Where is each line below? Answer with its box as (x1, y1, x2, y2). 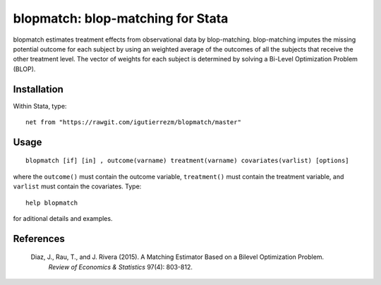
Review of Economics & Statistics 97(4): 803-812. (48, 262, 193, 271)
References (13, 233, 65, 245)
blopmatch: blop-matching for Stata (13, 11, 229, 26)
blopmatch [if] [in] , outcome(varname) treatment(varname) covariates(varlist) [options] (25, 157, 349, 165)
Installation (13, 83, 64, 95)
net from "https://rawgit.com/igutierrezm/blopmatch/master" (25, 119, 241, 126)
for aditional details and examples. (13, 214, 113, 222)
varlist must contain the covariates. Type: (13, 182, 142, 190)
